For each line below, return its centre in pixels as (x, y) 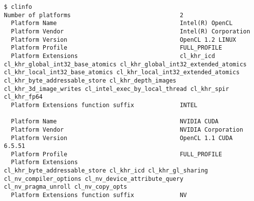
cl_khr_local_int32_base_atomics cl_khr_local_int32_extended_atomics (122, 72)
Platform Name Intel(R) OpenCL (122, 23)
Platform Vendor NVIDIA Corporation (127, 129)
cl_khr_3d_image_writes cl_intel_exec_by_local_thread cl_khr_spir (117, 89)
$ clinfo (18, 7)
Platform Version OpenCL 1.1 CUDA (122, 138)
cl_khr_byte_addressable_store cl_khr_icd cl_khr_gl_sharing (106, 171)
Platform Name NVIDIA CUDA (115, 122)
